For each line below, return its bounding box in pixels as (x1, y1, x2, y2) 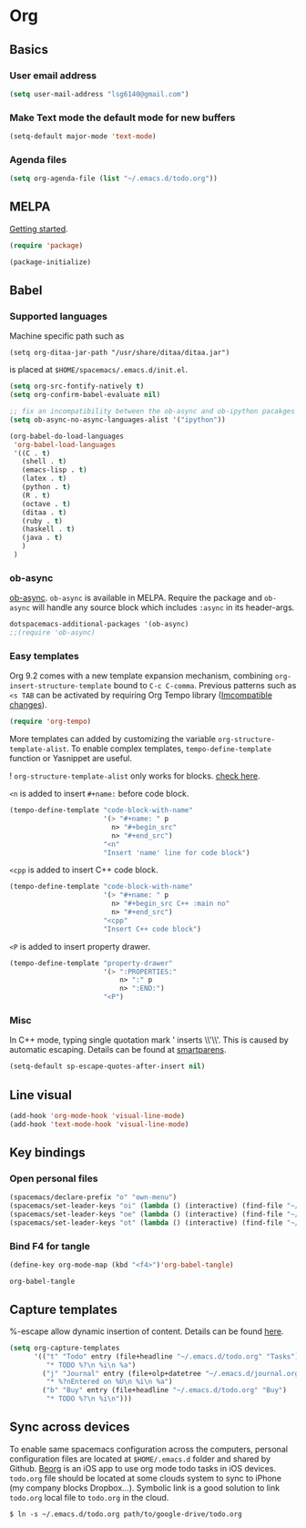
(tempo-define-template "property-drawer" (9, 958, 173, 968)
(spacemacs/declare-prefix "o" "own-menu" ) (9, 1193, 178, 1202)
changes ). (9, 699, 47, 710)
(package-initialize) (9, 257, 92, 267)
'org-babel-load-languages (13, 440, 117, 449)
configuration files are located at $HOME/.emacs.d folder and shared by (9, 1453, 271, 1464)
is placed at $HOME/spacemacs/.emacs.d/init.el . (9, 364, 189, 375)
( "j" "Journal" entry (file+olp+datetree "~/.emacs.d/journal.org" (42, 1369, 303, 1378)
